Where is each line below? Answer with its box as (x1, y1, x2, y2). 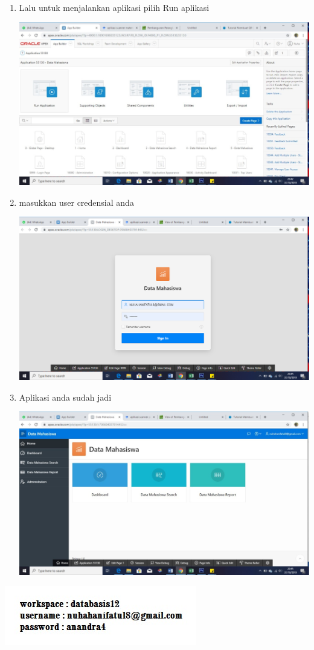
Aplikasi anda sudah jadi (19, 390, 112, 403)
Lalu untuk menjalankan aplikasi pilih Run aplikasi (19, 1, 210, 13)
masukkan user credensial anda (19, 195, 134, 208)
